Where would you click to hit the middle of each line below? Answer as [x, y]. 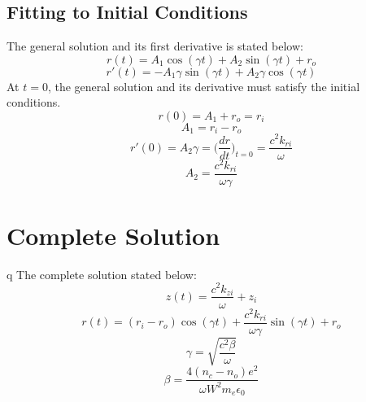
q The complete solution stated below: [102, 274]
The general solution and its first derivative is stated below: [155, 46]
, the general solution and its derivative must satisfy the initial [204, 86]
